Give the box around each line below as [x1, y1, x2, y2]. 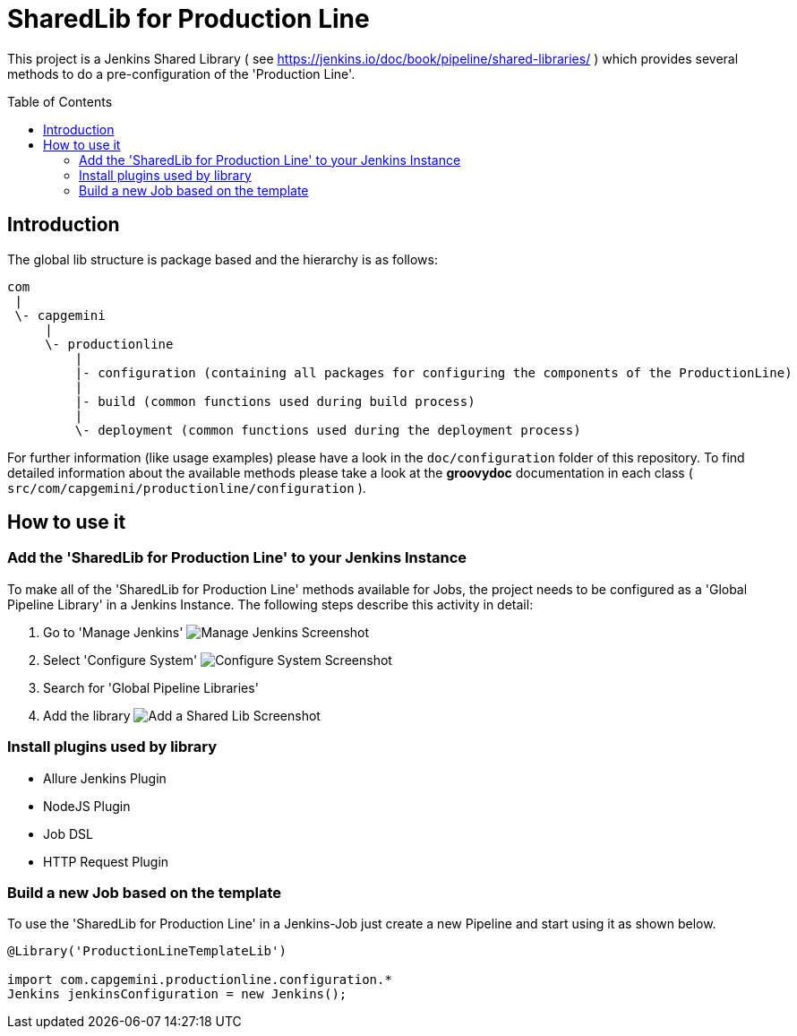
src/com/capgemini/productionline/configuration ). [7, 479, 366, 496]
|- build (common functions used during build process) [74, 393, 476, 409]
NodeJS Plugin [43, 798, 131, 814]
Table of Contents [7, 93, 113, 109]
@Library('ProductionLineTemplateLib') [7, 944, 287, 959]
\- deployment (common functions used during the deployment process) [74, 422, 581, 437]
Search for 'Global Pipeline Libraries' [43, 679, 259, 695]
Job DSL [43, 825, 93, 842]
